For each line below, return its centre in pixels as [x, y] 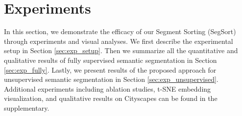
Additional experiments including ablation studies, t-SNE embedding [108, 88]
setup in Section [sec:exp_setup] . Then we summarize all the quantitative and [121, 50]
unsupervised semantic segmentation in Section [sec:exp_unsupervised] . [111, 79]
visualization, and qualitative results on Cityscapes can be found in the [111, 98]
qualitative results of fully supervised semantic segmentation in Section [110, 60]
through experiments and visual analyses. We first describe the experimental [119, 41]
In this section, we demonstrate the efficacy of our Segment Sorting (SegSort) [120, 31]
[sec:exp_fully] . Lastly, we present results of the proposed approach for [110, 69]
